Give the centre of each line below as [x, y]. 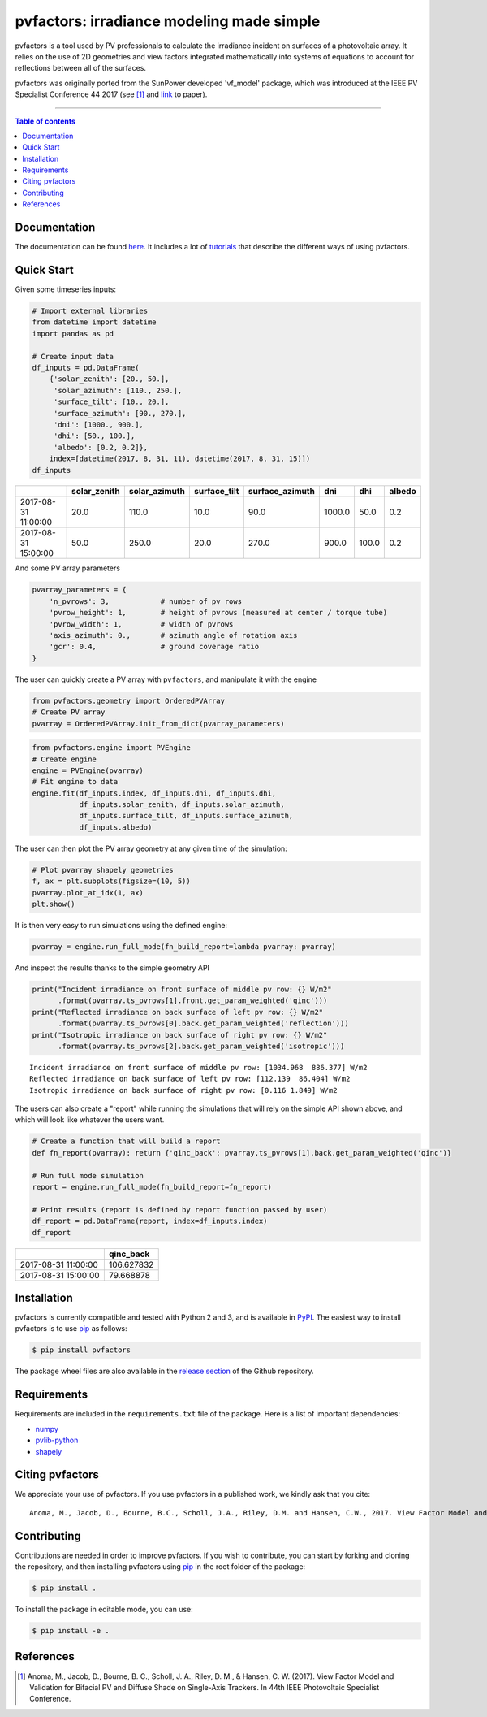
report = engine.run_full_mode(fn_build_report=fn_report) [152, 1187]
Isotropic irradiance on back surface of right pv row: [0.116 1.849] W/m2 [183, 1090]
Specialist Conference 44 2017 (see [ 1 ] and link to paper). [111, 94]
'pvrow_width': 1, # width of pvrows [141, 624]
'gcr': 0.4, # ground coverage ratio [154, 647]
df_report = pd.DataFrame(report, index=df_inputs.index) [150, 1221]
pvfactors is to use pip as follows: [71, 1329]
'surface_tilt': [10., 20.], [111, 402]
